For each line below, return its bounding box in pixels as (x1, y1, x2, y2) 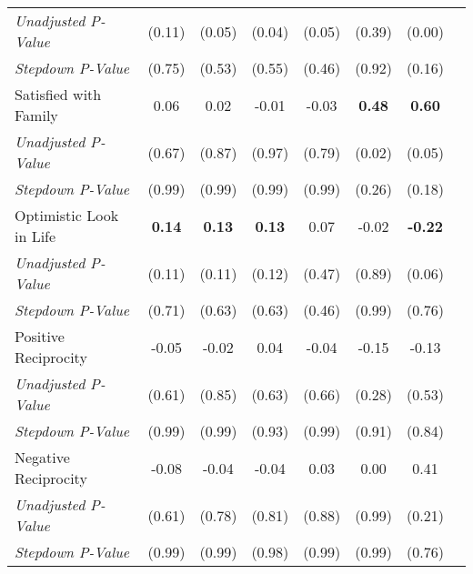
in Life (15, 226, 56, 247)
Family (15, 105, 58, 126)
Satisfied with (15, 84, 102, 105)
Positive (15, 326, 65, 347)
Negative (15, 447, 70, 468)
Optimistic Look (15, 205, 119, 226)
